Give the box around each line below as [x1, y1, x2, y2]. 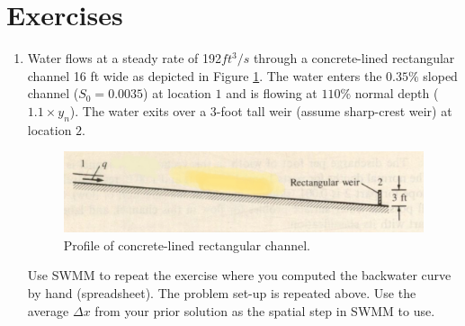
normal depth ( [354, 84, 439, 103]
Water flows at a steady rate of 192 [27, 49, 222, 68]
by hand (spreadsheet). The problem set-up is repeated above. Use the [27, 283, 416, 302]
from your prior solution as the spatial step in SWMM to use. [94, 301, 435, 320]
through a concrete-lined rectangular [253, 49, 455, 68]
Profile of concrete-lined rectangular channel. [63, 235, 310, 254]
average [27, 301, 69, 320]
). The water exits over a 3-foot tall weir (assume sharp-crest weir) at [69, 101, 452, 120]
